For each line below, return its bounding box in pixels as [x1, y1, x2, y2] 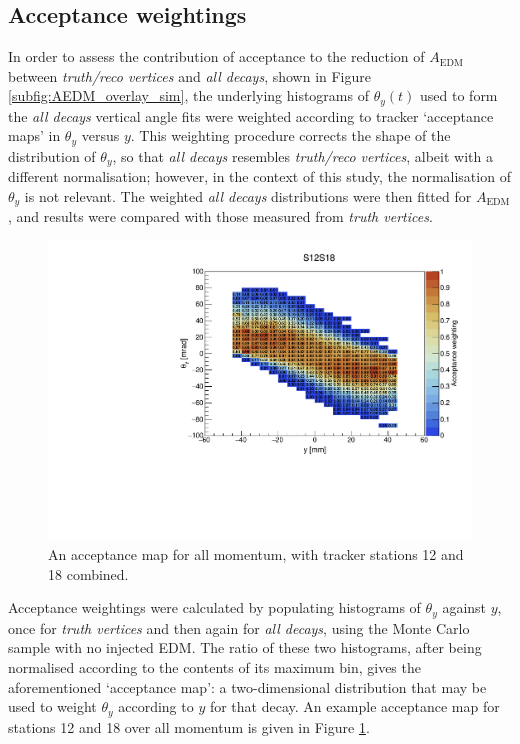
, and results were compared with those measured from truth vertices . [8, 206, 433, 227]
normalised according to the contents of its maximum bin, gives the [8, 657, 421, 678]
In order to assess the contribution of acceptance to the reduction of [8, 46, 425, 67]
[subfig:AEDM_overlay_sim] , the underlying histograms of [8, 85, 369, 106]
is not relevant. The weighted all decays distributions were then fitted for [24, 185, 472, 206]
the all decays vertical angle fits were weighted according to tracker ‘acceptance [8, 105, 494, 126]
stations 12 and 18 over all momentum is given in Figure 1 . [8, 716, 370, 737]
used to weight [8, 696, 97, 717]
